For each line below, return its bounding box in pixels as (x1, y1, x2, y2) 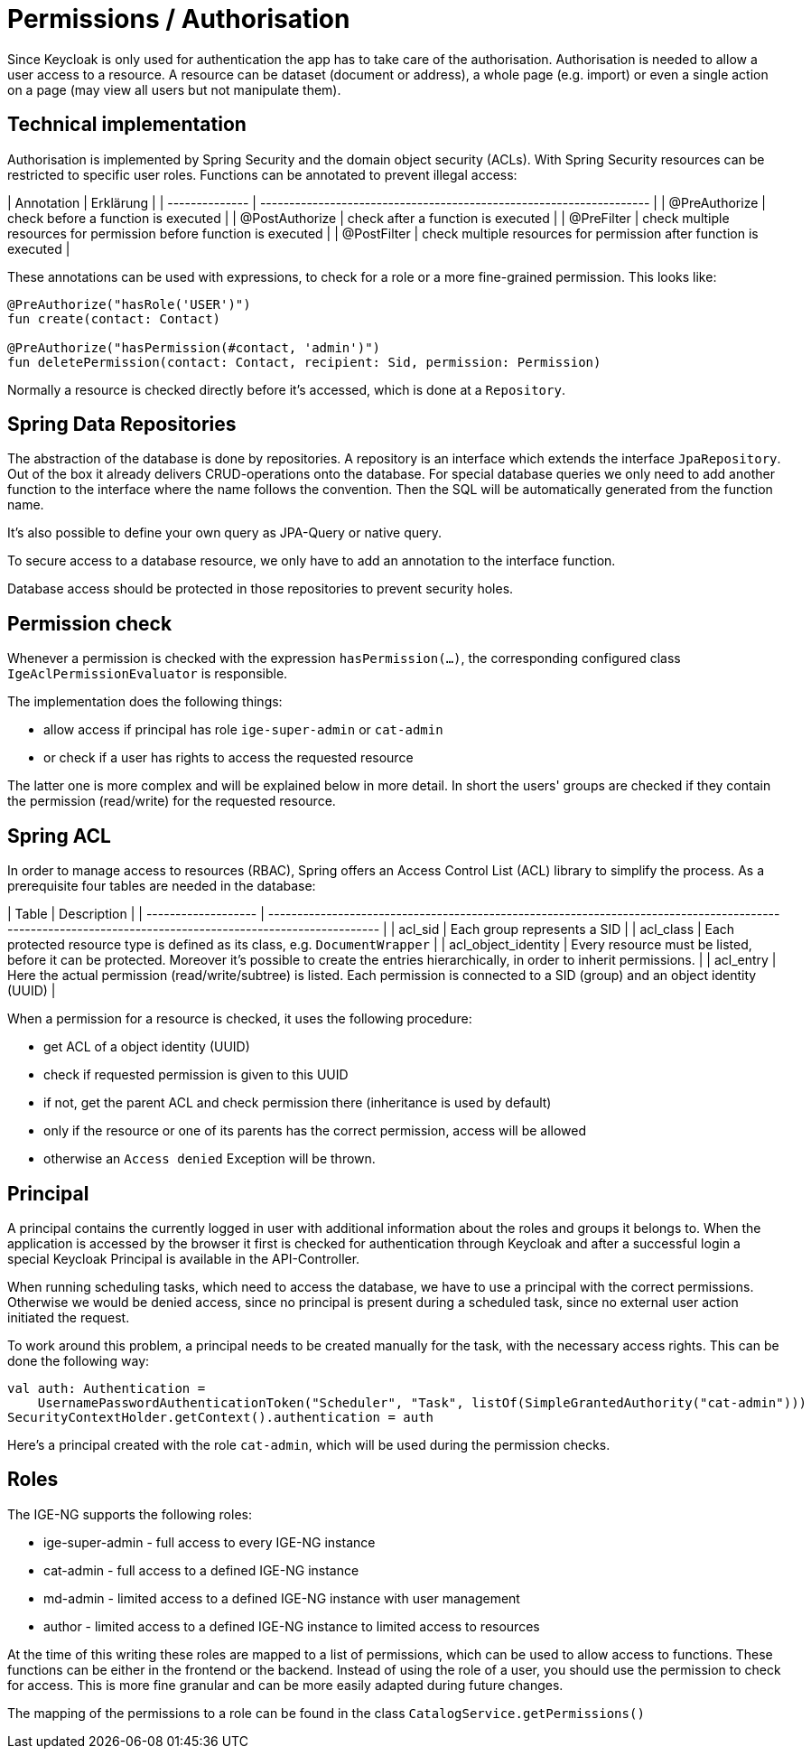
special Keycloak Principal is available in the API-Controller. (7, 1250, 360, 1266)
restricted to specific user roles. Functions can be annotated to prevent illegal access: (7, 166, 517, 182)
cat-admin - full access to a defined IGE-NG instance (43, 1562, 359, 1578)
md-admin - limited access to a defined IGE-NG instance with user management (43, 1590, 520, 1606)
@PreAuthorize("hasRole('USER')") (7, 296, 251, 312)
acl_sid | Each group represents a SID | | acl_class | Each (398, 921, 735, 938)
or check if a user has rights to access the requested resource (43, 750, 414, 766)
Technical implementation (7, 113, 247, 136)
